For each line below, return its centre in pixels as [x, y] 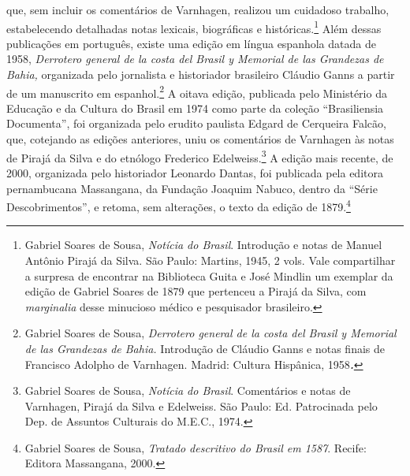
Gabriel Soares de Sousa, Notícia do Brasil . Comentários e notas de [188, 390]
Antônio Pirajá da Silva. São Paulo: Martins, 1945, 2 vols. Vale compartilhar [210, 260]
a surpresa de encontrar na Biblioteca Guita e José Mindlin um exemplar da [209, 275]
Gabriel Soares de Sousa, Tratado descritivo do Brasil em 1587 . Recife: [196, 447]
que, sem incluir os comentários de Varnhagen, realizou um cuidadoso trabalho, [198, 9]
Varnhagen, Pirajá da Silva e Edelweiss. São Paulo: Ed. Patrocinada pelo [201, 405]
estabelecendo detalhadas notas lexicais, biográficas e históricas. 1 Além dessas [194, 27]
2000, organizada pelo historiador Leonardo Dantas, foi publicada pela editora [195, 172]
